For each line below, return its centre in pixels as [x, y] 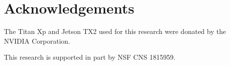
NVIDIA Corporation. [37, 41]
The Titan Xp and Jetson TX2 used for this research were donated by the [115, 31]
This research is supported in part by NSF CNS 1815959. [90, 57]
